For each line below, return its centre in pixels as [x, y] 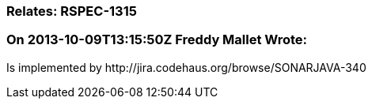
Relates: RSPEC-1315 [72, 11]
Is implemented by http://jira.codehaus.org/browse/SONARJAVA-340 [186, 67]
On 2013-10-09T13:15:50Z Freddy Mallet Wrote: [157, 40]
